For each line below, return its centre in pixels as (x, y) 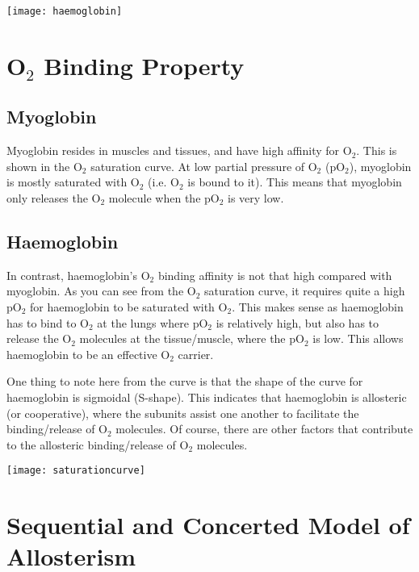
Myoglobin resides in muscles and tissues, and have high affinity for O (179, 150)
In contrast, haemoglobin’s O (78, 275)
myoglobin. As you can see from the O (101, 291)
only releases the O (54, 198)
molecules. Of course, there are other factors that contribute (264, 429)
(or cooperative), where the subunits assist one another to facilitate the (183, 413)
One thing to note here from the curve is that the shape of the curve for (185, 381)
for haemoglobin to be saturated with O (129, 307)
